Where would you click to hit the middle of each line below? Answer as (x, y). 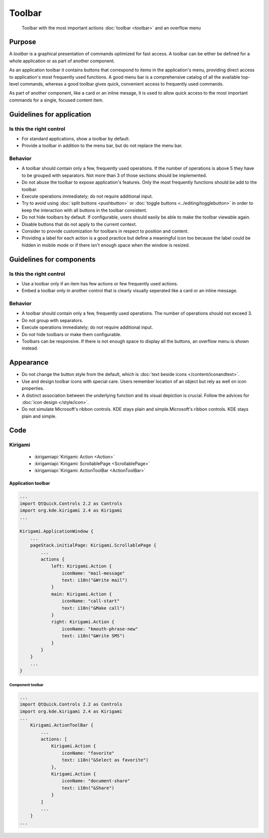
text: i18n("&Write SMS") (93, 636)
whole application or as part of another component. (62, 61)
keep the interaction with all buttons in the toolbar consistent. (84, 210)
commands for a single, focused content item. (57, 100)
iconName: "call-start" (90, 601)
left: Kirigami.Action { (81, 566)
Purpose (23, 42)
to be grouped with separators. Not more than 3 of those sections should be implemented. (114, 175)
